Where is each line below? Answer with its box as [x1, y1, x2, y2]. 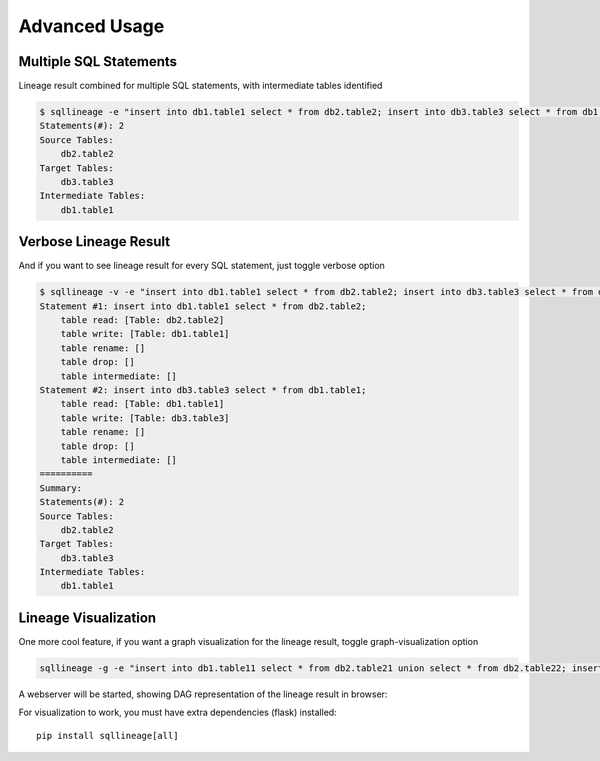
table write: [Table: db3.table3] [60, 412, 230, 424]
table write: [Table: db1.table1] [60, 328, 230, 340]
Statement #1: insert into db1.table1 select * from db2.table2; [39, 300, 367, 312]
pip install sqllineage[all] [36, 730, 179, 741]
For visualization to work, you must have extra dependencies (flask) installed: [18, 706, 337, 719]
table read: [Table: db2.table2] [60, 315, 225, 326]
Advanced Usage [18, 15, 165, 37]
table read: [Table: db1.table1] [60, 398, 225, 410]
